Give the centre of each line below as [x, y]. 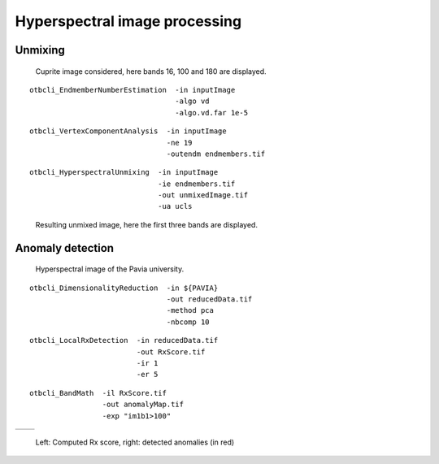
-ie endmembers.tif [196, 184]
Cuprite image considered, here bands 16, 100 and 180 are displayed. [151, 71]
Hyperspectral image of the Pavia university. [110, 269]
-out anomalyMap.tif [143, 405]
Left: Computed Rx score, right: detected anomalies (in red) [135, 442]
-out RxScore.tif [171, 352]
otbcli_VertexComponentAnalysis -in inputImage [128, 131]
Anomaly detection [64, 248]
